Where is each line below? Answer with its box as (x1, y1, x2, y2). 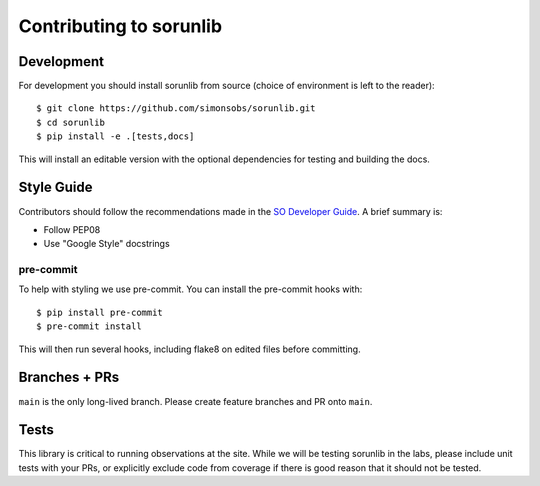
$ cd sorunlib (36, 116, 105, 128)
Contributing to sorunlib (18, 15, 223, 37)
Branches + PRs (18, 369, 120, 386)
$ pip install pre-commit (36, 306, 164, 318)
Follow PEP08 (43, 223, 101, 235)
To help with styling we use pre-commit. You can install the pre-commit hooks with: (18, 283, 363, 295)
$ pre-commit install (36, 321, 142, 332)
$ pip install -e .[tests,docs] (36, 131, 195, 142)
